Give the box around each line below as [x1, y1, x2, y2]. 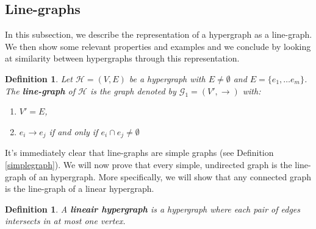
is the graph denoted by [90, 84, 176, 97]
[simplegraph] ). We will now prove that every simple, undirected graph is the [5, 158, 292, 171]
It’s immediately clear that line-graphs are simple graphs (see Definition [5, 146, 274, 159]
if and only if [49, 125, 98, 138]
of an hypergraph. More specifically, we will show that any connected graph [29, 170, 312, 183]
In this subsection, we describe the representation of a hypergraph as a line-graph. [5, 28, 312, 41]
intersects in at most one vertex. [5, 214, 126, 227]
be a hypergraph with [129, 72, 206, 85]
